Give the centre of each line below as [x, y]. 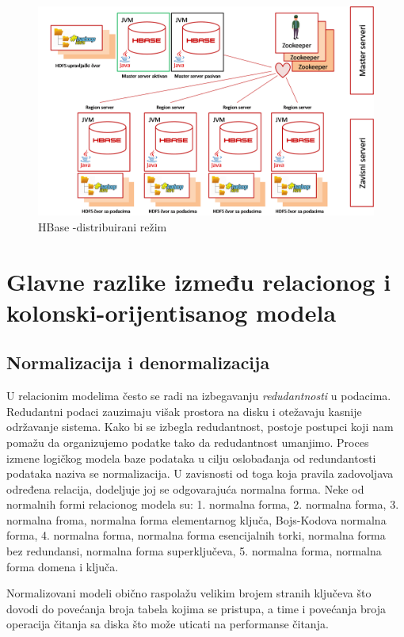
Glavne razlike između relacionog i [199, 281]
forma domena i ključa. [63, 566]
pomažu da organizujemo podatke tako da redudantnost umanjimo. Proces [188, 442]
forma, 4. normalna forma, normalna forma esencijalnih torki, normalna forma [196, 535]
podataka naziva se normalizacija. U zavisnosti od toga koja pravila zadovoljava [200, 473]
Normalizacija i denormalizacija [138, 362]
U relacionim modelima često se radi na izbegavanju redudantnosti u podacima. [199, 396]
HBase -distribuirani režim [103, 226]
